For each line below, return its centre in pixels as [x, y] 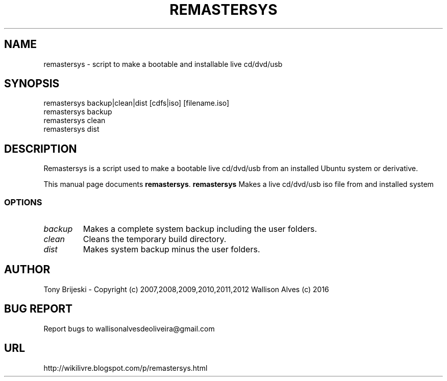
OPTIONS [23, 202]
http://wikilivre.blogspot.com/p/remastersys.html [126, 368]
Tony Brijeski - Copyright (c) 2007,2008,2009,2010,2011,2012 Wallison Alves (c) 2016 [186, 289]
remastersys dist [71, 129]
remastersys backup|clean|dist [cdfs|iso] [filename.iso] [136, 103]
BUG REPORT [39, 309]
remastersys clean [74, 121]
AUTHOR [27, 270]
